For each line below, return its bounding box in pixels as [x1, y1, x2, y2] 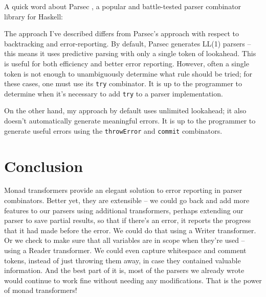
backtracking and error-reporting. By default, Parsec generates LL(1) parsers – [4, 38, 251, 48]
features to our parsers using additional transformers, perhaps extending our [4, 205, 243, 215]
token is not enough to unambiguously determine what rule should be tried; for [4, 68, 252, 79]
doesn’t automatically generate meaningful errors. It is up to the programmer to [4, 115, 256, 126]
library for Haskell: [4, 11, 63, 21]
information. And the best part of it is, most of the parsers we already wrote [4, 265, 245, 276]
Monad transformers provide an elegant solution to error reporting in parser [4, 185, 242, 195]
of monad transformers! [4, 285, 77, 295]
